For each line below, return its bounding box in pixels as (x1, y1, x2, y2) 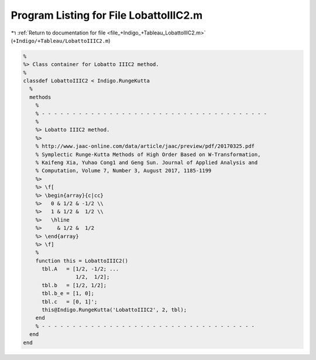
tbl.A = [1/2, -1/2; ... (42, 266, 119, 272)
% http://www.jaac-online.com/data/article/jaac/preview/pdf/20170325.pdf (35, 143, 255, 150)
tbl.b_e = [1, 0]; (42, 290, 95, 297)
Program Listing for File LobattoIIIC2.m (11, 9, 203, 22)
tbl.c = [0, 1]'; (42, 298, 98, 305)
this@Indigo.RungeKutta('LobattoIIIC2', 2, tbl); (42, 307, 187, 313)
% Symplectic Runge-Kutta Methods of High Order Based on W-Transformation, (35, 151, 261, 158)
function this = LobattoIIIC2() (35, 257, 129, 264)
